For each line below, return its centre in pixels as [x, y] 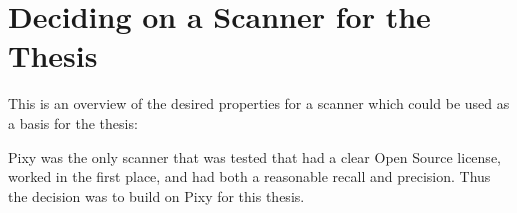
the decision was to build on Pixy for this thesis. [156, 195]
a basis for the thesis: [73, 122]
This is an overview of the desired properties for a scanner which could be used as [259, 103]
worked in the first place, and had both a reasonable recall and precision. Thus [249, 176]
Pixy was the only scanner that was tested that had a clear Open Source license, [254, 156]
